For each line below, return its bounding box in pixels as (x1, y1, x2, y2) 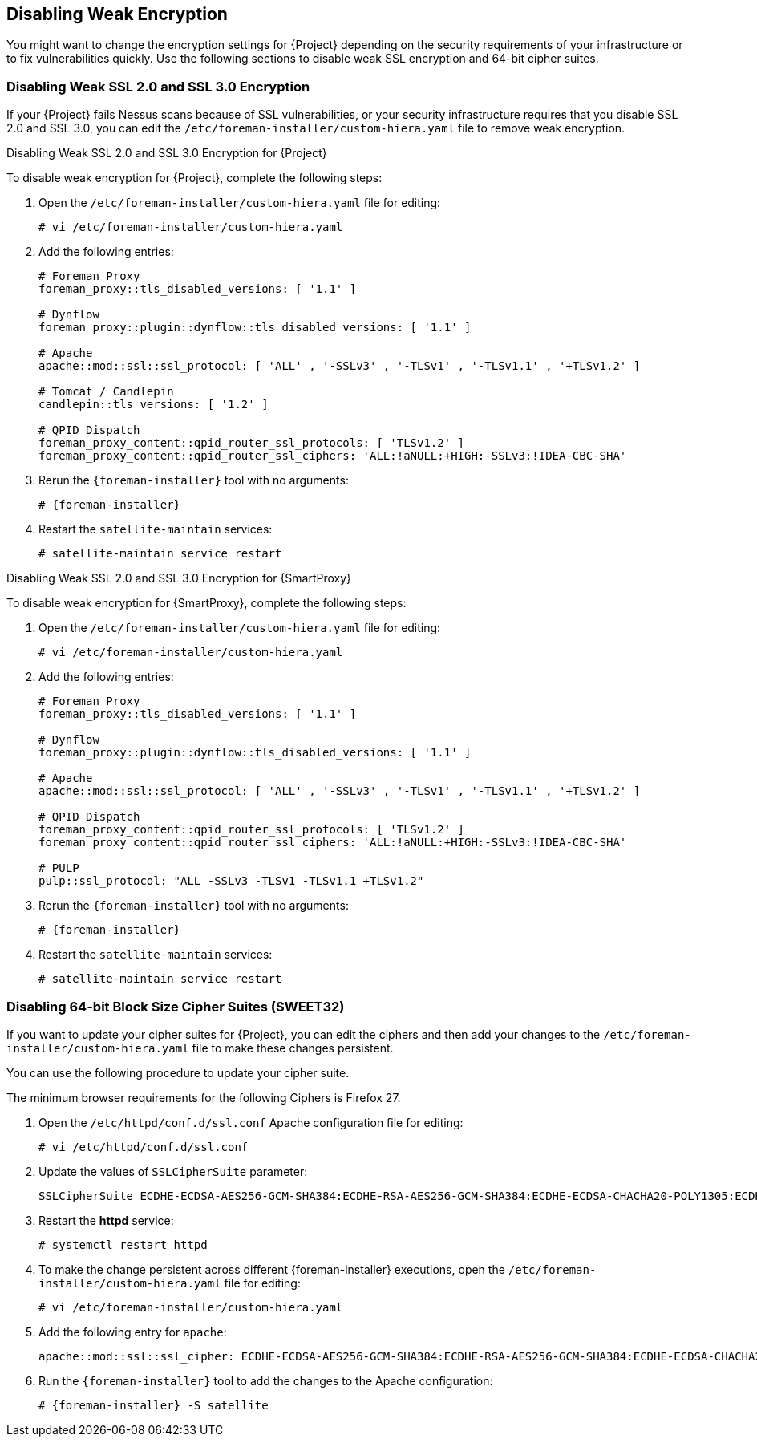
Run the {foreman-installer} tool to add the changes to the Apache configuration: (38, 1373, 493, 1388)
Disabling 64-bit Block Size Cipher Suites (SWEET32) (6, 998, 345, 1015)
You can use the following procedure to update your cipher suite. (6, 1065, 350, 1080)
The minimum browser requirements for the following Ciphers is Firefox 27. (6, 1090, 401, 1105)
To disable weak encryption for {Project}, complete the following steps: (6, 171, 383, 185)
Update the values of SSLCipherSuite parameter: (38, 1164, 308, 1178)
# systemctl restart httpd (38, 1238, 208, 1251)
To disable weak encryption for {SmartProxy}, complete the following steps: (6, 596, 407, 610)
